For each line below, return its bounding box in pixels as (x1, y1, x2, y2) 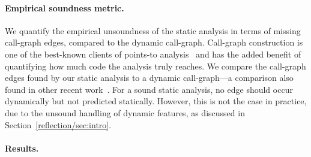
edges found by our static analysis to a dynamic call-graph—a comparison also (5, 71, 294, 84)
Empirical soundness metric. (5, 1, 124, 14)
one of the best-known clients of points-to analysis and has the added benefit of (5, 47, 301, 60)
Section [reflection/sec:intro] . (5, 118, 112, 131)
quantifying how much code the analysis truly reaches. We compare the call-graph (5, 59, 306, 72)
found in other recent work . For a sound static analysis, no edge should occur (5, 83, 293, 95)
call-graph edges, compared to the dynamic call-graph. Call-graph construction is (5, 36, 303, 49)
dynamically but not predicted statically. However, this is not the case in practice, (5, 95, 307, 107)
